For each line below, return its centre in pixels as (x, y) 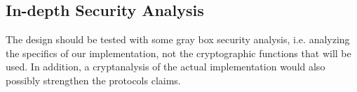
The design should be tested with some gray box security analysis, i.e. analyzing (178, 39)
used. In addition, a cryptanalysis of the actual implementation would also (166, 67)
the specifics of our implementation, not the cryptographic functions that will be (178, 53)
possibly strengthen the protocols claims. (93, 80)
